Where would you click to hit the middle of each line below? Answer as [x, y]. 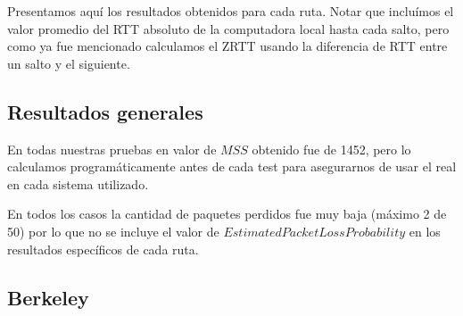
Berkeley [48, 297]
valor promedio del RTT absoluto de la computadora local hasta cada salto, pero [228, 28]
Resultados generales [105, 111]
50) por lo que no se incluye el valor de [113, 231]
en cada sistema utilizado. [78, 183]
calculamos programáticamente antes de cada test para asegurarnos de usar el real [232, 166]
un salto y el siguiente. [69, 63]
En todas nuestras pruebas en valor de [112, 149]
